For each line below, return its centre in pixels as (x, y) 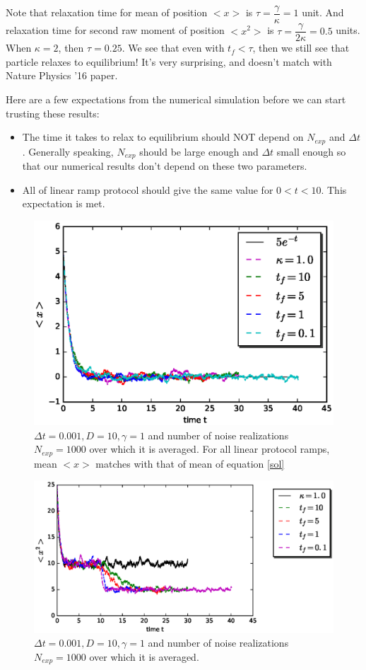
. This (334, 189)
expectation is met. (64, 203)
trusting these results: (53, 113)
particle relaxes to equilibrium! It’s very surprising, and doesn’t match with (169, 61)
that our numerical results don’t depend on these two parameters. (165, 166)
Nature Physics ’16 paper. (62, 75)
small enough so (311, 151)
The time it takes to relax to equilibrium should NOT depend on (163, 137)
